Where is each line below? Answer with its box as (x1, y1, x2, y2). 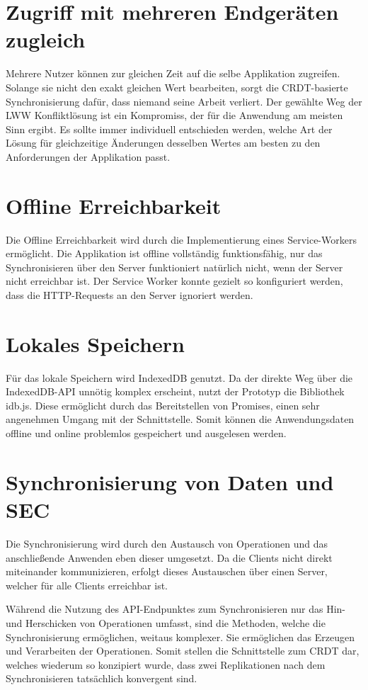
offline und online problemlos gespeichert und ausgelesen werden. (6, 426, 287, 441)
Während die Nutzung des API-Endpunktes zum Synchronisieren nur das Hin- (6, 601, 346, 616)
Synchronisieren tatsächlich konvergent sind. (6, 671, 197, 686)
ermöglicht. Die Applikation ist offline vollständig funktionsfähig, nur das (6, 246, 323, 261)
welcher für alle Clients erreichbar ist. (6, 577, 168, 592)
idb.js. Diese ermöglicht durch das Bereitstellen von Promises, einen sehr (6, 397, 320, 412)
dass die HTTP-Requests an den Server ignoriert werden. (6, 287, 253, 302)
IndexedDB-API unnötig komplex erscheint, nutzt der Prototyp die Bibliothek (6, 384, 345, 399)
